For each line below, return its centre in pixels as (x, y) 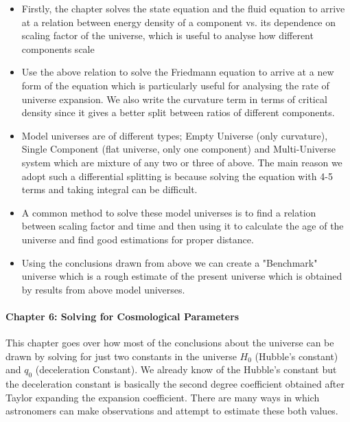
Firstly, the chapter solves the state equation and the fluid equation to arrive (183, 8)
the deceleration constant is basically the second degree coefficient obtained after (175, 384)
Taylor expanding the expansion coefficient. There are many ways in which (163, 397)
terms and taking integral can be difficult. (109, 189)
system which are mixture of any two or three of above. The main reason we (182, 162)
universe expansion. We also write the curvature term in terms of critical (174, 99)
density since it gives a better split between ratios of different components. (178, 112)
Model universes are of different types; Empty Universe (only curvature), (175, 135)
